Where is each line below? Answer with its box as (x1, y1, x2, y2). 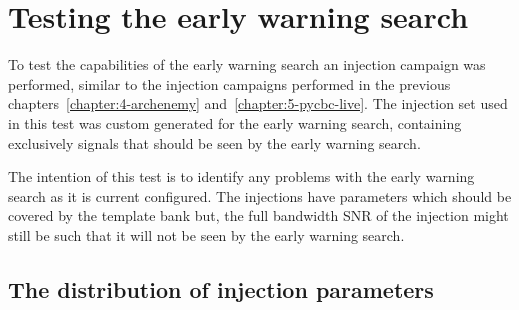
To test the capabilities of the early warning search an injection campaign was (8, 54, 486, 75)
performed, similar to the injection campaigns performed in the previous (8, 73, 451, 94)
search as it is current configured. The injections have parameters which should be (8, 185, 512, 206)
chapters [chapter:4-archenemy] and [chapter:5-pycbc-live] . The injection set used (8, 93, 508, 114)
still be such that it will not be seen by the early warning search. (8, 224, 405, 245)
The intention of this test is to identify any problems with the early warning (8, 166, 475, 187)
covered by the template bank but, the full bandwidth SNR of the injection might (8, 205, 509, 226)
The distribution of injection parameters (8, 273, 434, 304)
